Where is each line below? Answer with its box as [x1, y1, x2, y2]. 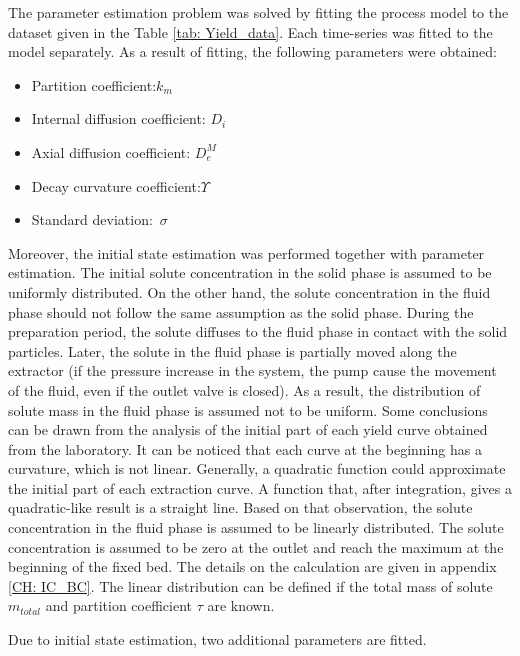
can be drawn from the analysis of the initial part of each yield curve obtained [8, 419, 488, 440]
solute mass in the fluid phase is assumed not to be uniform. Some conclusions [8, 399, 488, 420]
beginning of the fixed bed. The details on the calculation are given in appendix [8, 556, 497, 577]
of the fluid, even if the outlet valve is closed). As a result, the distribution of [8, 379, 481, 400]
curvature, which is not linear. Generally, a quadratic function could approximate [8, 458, 506, 479]
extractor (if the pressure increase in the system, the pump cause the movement [8, 360, 497, 381]
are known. [207, 595, 275, 616]
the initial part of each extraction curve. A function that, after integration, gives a [8, 477, 512, 498]
